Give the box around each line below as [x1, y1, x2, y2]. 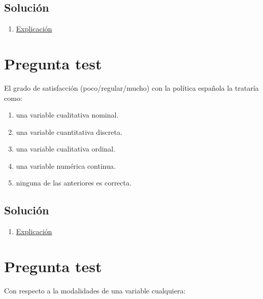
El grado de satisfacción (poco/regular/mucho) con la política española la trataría [4, 82, 259, 93]
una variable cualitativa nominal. [16, 109, 119, 120]
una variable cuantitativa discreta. [16, 126, 122, 137]
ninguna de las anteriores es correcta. [16, 177, 131, 188]
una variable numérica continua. [16, 160, 116, 171]
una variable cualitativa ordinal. [16, 143, 116, 154]
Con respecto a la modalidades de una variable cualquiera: [4, 285, 186, 295]
